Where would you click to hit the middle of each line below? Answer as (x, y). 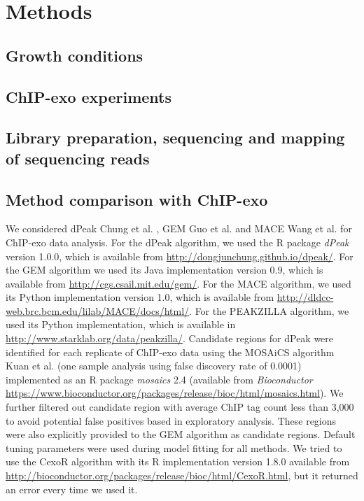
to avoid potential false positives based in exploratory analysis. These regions (171, 420)
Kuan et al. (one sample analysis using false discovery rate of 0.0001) (154, 366)
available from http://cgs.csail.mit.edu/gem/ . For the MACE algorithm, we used (178, 283)
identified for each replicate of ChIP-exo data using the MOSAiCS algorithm (170, 352)
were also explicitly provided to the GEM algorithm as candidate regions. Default (181, 434)
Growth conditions (75, 55)
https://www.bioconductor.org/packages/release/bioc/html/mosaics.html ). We (175, 393)
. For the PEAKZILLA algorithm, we (269, 310)
